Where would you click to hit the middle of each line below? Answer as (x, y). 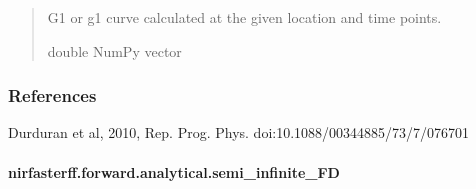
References (52, 95)
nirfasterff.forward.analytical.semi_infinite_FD (174, 171)
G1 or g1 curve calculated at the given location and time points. (244, 17)
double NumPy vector (114, 50)
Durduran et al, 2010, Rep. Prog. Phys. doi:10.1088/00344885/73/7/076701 (239, 132)
